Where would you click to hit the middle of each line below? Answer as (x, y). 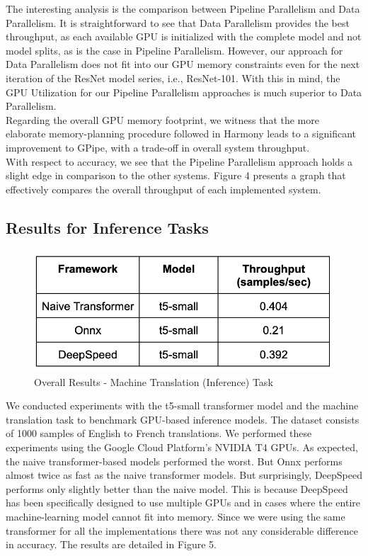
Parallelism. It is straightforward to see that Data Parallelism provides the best (178, 22)
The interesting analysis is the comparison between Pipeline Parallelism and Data (183, 8)
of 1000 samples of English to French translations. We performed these (159, 433)
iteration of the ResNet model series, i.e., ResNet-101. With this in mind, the (173, 78)
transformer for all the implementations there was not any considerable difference (182, 530)
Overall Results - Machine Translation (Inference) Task (154, 381)
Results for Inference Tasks (107, 227)
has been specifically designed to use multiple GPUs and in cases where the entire (183, 503)
